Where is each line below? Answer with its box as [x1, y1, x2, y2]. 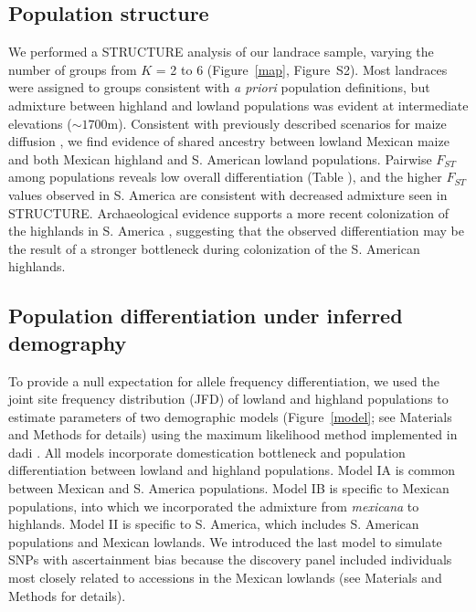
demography [8, 328, 127, 356]
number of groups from [8, 59, 137, 79]
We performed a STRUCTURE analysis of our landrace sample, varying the [8, 42, 434, 61]
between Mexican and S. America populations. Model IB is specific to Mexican [8, 479, 450, 498]
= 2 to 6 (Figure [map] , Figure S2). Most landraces [155, 59, 448, 79]
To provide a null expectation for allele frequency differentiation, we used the [8, 371, 439, 390]
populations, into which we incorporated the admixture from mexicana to [8, 496, 419, 515]
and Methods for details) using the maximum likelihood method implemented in [8, 425, 458, 444]
